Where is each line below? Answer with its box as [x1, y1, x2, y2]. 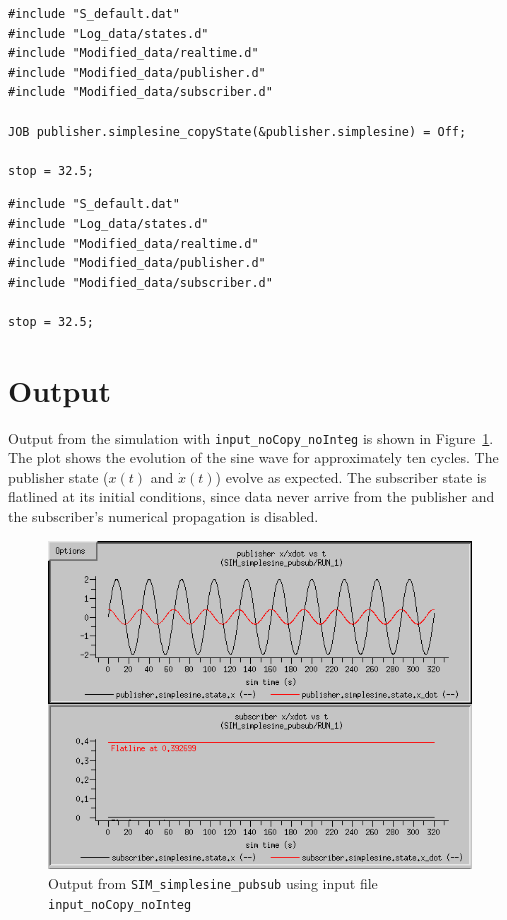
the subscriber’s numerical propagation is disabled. [8, 506, 319, 527]
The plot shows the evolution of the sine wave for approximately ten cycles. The [8, 447, 499, 468]
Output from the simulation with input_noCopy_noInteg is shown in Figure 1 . [8, 427, 494, 448]
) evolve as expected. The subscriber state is [215, 466, 487, 487]
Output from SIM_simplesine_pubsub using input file [48, 872, 378, 893]
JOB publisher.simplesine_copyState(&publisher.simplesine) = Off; [8, 124, 467, 139]
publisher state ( [8, 466, 109, 487]
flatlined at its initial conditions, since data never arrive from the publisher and [8, 486, 495, 507]
